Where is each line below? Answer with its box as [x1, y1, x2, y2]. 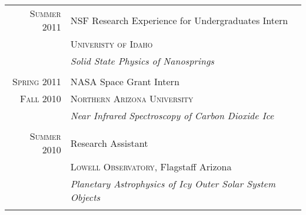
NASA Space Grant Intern [70, 75, 179, 88]
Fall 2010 [19, 92, 61, 105]
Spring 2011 [12, 75, 61, 88]
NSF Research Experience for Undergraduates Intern [70, 13, 288, 27]
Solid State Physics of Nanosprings [70, 54, 214, 68]
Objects [70, 190, 100, 204]
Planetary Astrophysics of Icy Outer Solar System [70, 177, 276, 190]
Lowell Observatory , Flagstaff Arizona [70, 160, 232, 173]
